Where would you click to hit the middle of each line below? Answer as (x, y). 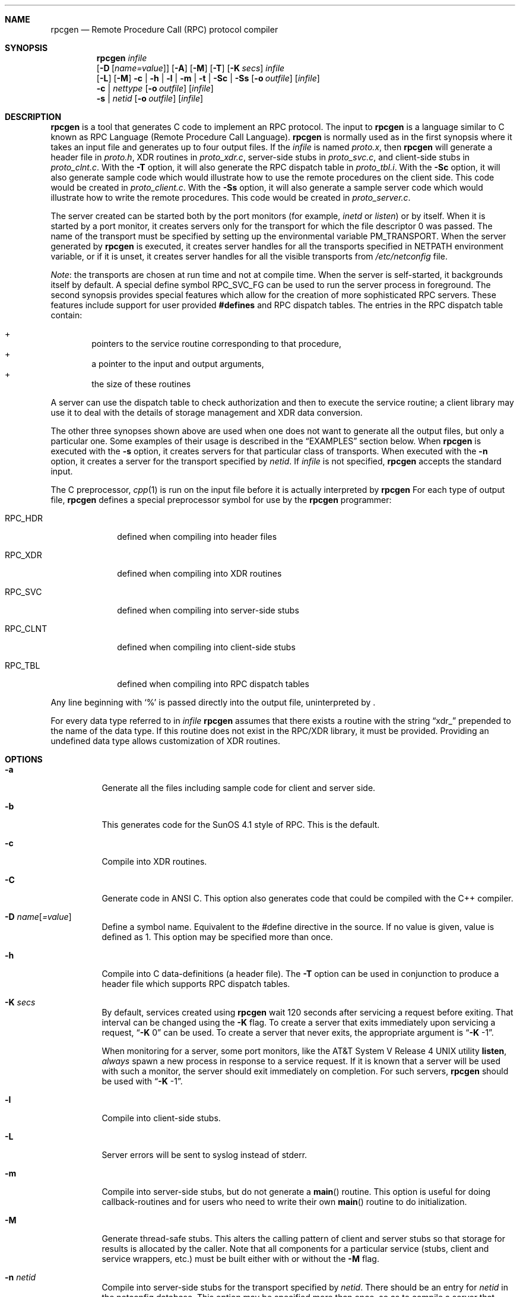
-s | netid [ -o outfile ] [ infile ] (150, 98)
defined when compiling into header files (197, 537)
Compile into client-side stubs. (161, 1118)
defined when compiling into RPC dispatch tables (213, 684)
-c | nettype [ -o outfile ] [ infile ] (155, 88)
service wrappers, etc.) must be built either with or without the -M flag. (240, 1259)
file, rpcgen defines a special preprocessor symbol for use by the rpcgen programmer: (221, 500)
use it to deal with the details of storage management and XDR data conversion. (207, 412)
